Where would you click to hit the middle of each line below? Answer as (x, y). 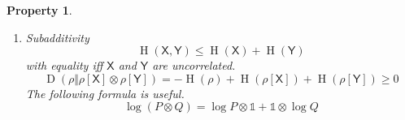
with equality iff (64, 65)
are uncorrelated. (194, 65)
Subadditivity (57, 37)
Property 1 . (39, 10)
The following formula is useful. (105, 93)
